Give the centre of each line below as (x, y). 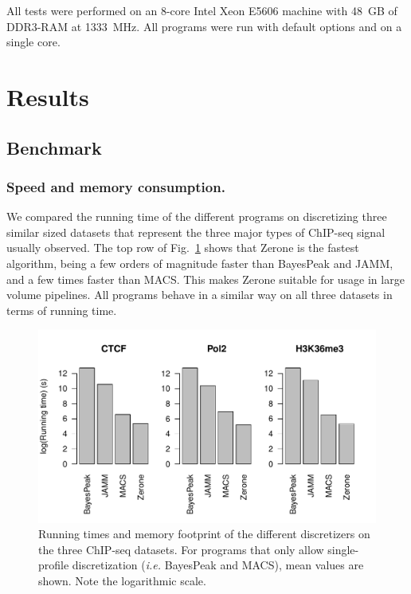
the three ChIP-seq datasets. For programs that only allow (181, 549)
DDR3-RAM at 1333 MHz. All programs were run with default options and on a (204, 26)
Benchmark (54, 147)
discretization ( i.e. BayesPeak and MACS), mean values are (218, 565)
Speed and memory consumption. (116, 186)
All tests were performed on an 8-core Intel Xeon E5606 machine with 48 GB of (202, 10)
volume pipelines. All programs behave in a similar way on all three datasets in (200, 295)
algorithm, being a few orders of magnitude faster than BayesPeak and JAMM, (200, 263)
